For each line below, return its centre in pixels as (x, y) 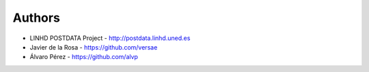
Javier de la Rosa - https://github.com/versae (94, 47)
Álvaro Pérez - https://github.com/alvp (84, 57)
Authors (37, 18)
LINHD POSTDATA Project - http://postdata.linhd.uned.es (110, 38)
